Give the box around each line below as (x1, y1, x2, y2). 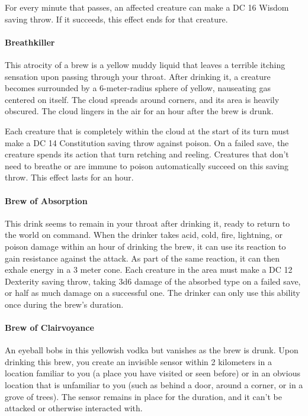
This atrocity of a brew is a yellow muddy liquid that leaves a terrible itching (5, 58, 285, 70)
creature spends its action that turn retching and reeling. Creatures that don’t (5, 148, 289, 160)
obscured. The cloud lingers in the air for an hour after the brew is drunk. (5, 105, 274, 117)
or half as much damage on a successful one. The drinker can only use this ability (5, 286, 300, 299)
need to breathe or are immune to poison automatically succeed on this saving (5, 159, 289, 172)
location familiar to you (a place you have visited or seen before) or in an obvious (5, 367, 300, 379)
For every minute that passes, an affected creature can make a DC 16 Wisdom (5, 1, 289, 13)
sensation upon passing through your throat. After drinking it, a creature (5, 70, 271, 82)
